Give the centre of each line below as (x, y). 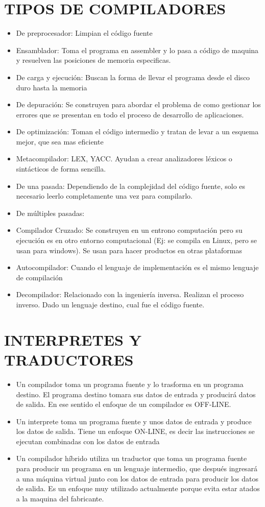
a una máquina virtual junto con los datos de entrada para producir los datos (137, 478)
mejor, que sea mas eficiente (60, 141)
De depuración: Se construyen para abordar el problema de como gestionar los (138, 104)
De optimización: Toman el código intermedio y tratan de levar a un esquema (137, 131)
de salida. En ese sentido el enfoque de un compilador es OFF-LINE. (124, 404)
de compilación (39, 277)
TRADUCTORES (69, 359)
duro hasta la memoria (52, 87)
